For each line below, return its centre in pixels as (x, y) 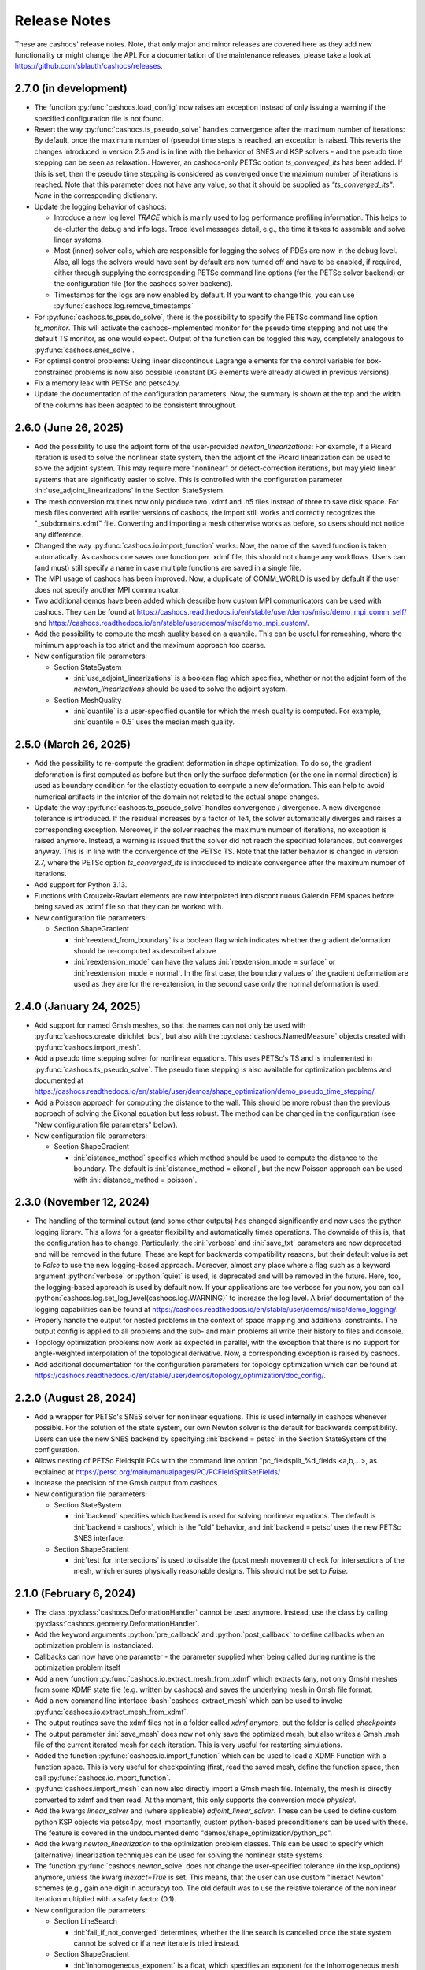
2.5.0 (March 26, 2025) (73, 745)
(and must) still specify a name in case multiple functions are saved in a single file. (168, 567)
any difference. (59, 534)
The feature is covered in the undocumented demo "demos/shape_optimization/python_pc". (183, 1833)
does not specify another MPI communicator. (107, 589)
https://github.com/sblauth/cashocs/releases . (89, 66)
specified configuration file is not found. (99, 118)
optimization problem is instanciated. (94, 1645)
